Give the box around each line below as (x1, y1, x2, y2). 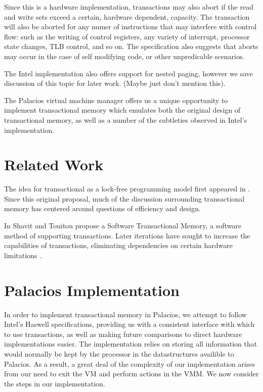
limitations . (4, 250, 41, 260)
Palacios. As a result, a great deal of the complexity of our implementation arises (4, 358, 255, 369)
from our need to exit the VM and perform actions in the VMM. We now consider (4, 368, 259, 379)
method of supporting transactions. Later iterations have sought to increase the (4, 230, 250, 240)
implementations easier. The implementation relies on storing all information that (4, 338, 257, 349)
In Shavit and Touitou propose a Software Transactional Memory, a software (4, 220, 242, 231)
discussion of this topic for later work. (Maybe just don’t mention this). (4, 78, 226, 88)
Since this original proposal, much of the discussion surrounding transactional (4, 193, 245, 204)
